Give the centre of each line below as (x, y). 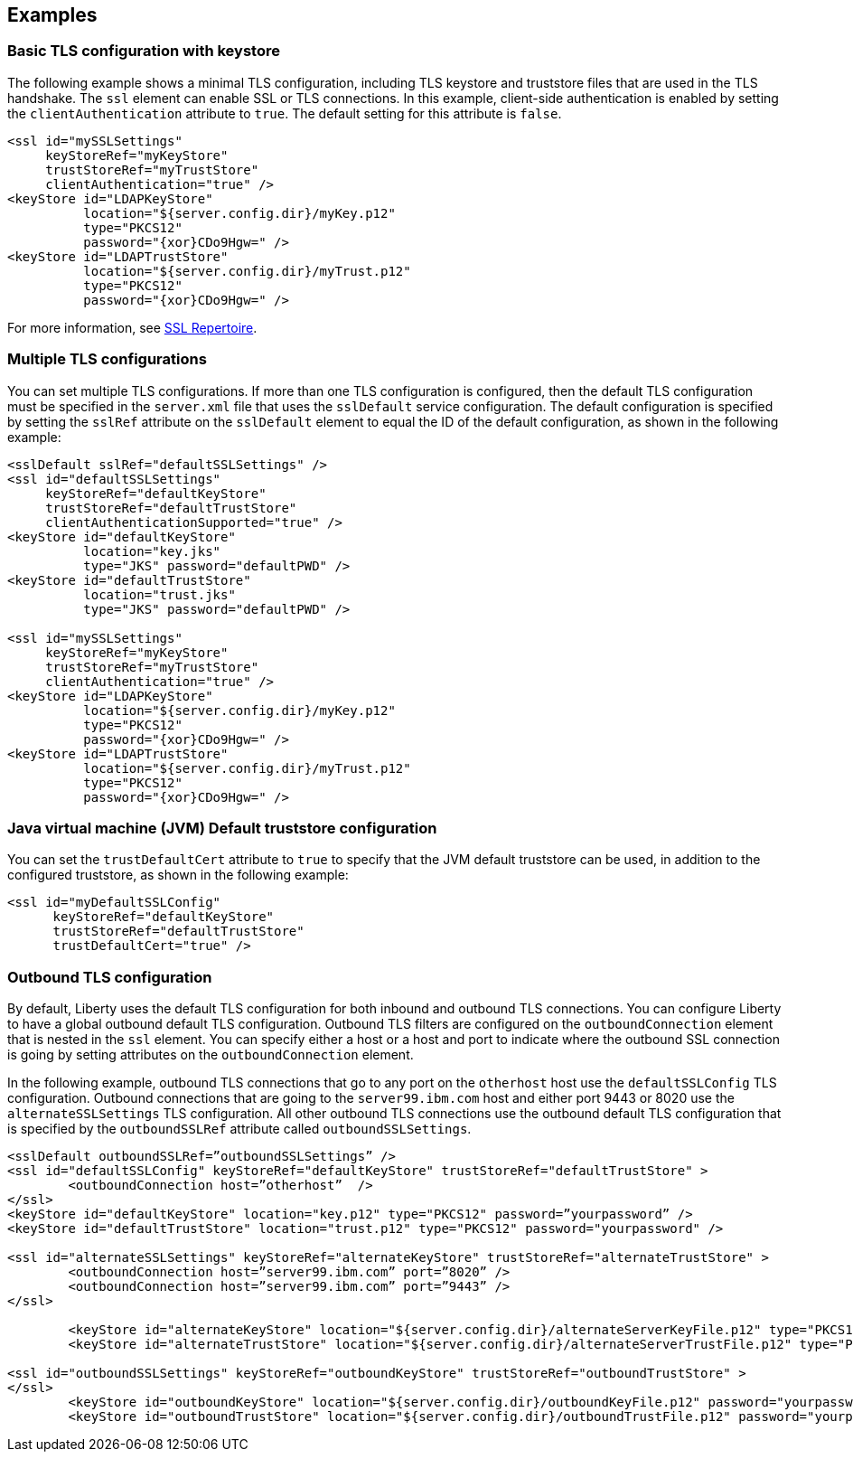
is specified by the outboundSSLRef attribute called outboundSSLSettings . (239, 1129)
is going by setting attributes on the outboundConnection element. (211, 1055)
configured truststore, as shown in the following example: (178, 875)
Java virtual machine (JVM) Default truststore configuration (222, 828)
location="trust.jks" (159, 594)
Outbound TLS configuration (110, 977)
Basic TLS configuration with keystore (144, 51)
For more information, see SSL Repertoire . (132, 327)
